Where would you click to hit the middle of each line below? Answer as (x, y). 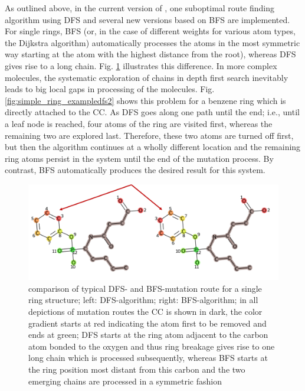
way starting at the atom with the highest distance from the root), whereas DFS (150, 54)
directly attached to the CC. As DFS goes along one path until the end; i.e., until (152, 112)
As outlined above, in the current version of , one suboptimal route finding (140, 8)
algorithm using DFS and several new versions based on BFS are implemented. (147, 19)
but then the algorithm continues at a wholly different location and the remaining (153, 147)
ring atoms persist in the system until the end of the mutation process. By (139, 158)
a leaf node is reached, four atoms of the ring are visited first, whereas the (139, 123)
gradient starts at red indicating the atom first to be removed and (147, 323)
